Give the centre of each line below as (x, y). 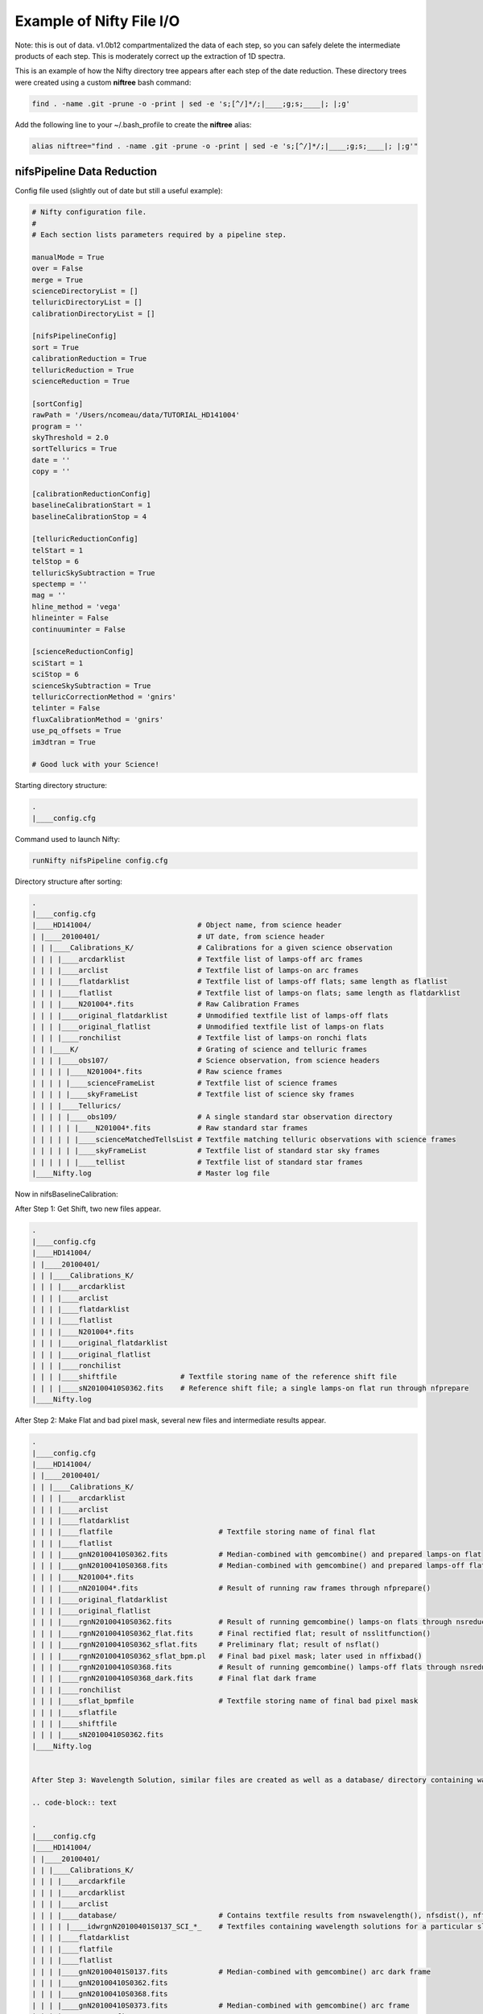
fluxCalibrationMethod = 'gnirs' (98, 719)
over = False (58, 269)
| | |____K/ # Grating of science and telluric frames (200, 1049)
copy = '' (51, 472)
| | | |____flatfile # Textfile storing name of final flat (204, 1532)
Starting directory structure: (61, 785)
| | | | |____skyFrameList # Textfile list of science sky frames (193, 1094)
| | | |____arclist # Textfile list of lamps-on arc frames (195, 970)
